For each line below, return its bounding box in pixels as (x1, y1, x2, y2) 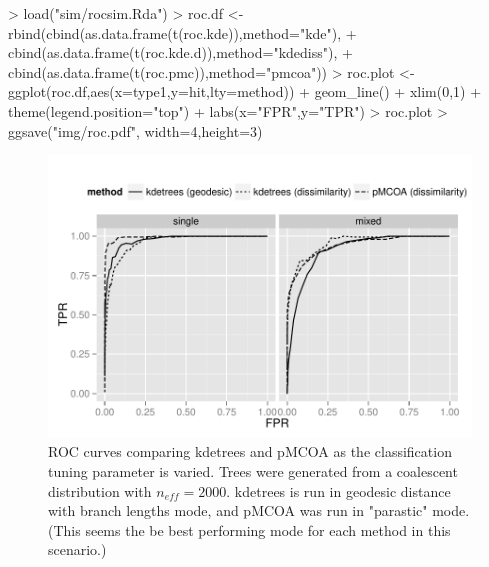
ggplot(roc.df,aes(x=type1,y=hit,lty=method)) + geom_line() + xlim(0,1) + (8, 81, 482, 102)
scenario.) (48, 539, 107, 560)
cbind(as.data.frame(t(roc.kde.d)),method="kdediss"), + (8, 42, 353, 63)
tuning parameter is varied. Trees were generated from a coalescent (48, 461, 458, 481)
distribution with (48, 480, 152, 501)
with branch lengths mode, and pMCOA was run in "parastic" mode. (48, 500, 470, 521)
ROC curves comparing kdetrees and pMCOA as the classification (48, 441, 452, 462)
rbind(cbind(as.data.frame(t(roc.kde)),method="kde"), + (8, 22, 357, 43)
